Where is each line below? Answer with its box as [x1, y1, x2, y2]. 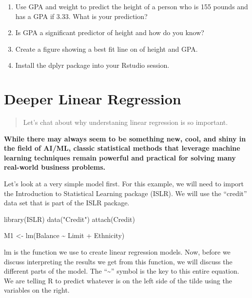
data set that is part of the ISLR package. [4, 198, 130, 208]
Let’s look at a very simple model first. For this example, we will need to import [4, 179, 244, 189]
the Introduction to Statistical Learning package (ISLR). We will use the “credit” [4, 188, 247, 198]
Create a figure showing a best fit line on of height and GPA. [15, 43, 198, 54]
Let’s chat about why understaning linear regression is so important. [23, 117, 228, 127]
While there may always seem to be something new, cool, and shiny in [4, 133, 246, 143]
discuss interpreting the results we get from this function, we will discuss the [4, 256, 233, 266]
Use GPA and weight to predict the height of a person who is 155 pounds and [15, 1, 248, 11]
